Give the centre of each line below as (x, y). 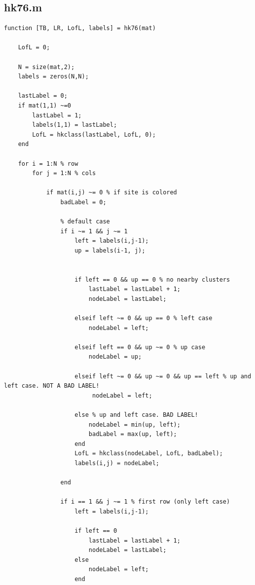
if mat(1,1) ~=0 (45, 105)
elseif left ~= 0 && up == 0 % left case (144, 318)
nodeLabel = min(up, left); (134, 424)
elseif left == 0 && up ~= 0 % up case (140, 347)
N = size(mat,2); (46, 67)
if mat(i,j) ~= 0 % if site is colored (111, 193)
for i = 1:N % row (48, 164)
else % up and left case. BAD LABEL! (136, 415)
